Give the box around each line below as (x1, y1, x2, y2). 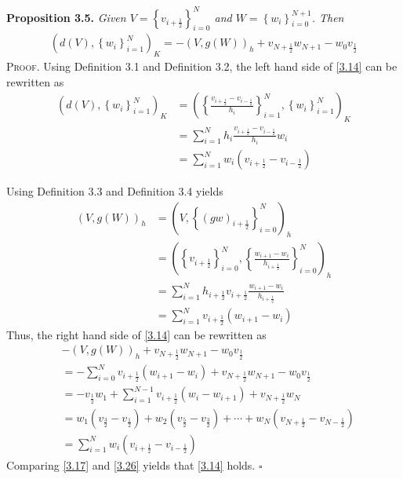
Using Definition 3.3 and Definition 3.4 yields (6, 183, 223, 199)
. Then (311, 9, 344, 25)
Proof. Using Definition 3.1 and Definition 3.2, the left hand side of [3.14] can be (6, 58, 398, 75)
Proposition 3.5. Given (6, 9, 126, 25)
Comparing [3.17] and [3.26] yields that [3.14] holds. (6, 456, 256, 473)
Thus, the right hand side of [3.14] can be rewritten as (6, 326, 267, 342)
